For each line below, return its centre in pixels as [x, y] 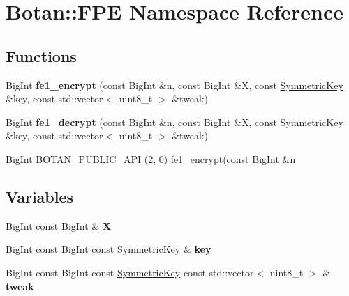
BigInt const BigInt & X [59, 225]
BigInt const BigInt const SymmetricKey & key [109, 249]
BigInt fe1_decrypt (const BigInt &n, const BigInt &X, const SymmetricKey [174, 122]
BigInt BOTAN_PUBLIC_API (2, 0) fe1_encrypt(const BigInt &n [151, 158]
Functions [41, 55]
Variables [40, 196]
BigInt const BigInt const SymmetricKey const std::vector [130, 272]
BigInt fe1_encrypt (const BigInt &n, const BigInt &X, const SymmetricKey [174, 85]
